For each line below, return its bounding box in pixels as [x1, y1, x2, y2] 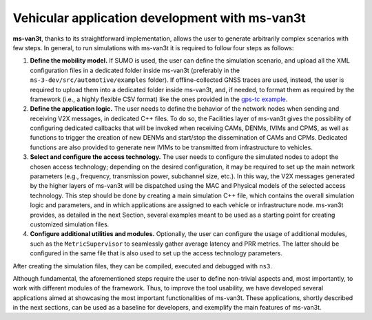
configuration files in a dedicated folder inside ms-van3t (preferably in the [30, 66, 240, 74]
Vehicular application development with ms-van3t [12, 10, 306, 25]
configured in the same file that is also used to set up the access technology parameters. [30, 249, 282, 257]
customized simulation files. [30, 220, 110, 228]
